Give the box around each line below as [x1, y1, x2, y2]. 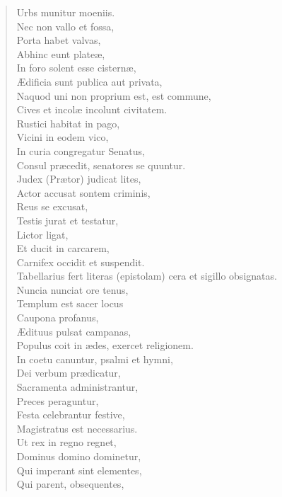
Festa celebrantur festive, [16, 407, 125, 422]
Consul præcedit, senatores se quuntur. [16, 157, 186, 172]
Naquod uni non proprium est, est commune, [16, 88, 211, 103]
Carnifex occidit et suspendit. [16, 254, 145, 269]
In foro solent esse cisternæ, [16, 60, 136, 75]
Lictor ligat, [16, 227, 69, 241]
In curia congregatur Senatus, [16, 143, 145, 158]
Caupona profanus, [16, 310, 99, 325]
